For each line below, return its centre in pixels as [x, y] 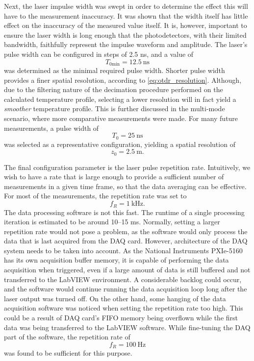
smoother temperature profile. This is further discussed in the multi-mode [114, 108]
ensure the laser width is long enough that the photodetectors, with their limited [125, 35]
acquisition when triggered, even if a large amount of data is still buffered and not [127, 270]
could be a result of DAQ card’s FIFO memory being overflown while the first [121, 318]
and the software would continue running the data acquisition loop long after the [126, 289]
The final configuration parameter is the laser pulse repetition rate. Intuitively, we [127, 167]
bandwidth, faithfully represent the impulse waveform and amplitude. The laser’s [126, 44]
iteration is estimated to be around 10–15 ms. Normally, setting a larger [112, 222]
